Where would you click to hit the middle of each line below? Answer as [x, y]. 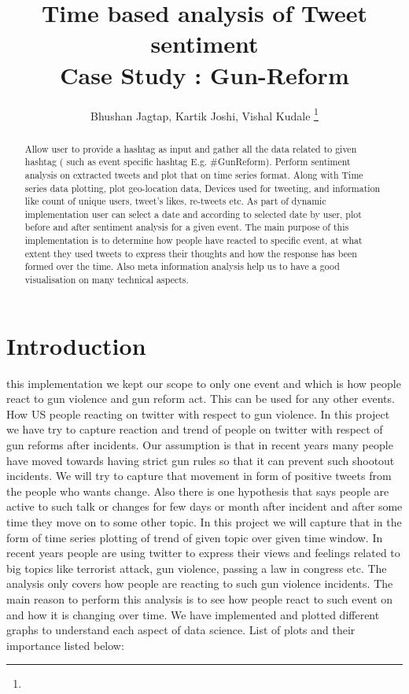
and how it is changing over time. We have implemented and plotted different [193, 614]
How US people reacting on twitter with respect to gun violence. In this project [198, 413]
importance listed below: [65, 645]
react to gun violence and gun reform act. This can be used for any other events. [201, 399]
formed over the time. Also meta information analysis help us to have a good [182, 266]
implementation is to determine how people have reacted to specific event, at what [193, 240]
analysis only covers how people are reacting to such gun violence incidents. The [200, 583]
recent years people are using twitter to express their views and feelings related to [203, 553]
